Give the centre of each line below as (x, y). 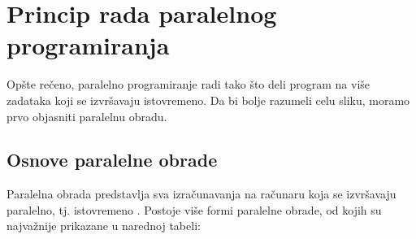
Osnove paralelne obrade (112, 160)
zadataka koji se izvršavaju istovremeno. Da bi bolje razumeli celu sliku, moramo (208, 100)
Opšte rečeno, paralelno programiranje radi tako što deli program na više (188, 84)
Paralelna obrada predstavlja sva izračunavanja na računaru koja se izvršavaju (201, 194)
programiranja (88, 45)
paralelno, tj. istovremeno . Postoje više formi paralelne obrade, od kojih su (194, 209)
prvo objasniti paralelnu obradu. (87, 116)
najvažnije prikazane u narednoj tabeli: (104, 226)
